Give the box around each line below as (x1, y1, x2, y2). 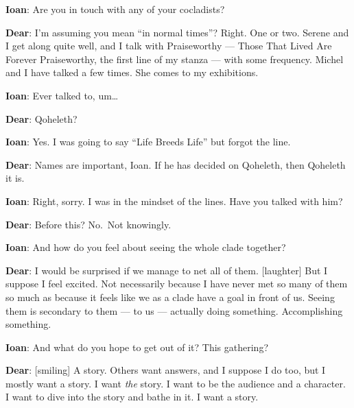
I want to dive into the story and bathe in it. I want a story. (5, 389, 259, 404)
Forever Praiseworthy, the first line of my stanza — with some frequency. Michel (5, 51, 344, 66)
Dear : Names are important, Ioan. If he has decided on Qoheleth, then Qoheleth (5, 157, 346, 171)
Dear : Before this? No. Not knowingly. (5, 217, 172, 231)
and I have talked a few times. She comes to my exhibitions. (5, 65, 259, 80)
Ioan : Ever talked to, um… (5, 88, 119, 102)
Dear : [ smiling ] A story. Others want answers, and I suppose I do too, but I (5, 363, 326, 377)
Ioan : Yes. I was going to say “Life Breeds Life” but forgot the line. (5, 134, 291, 149)
